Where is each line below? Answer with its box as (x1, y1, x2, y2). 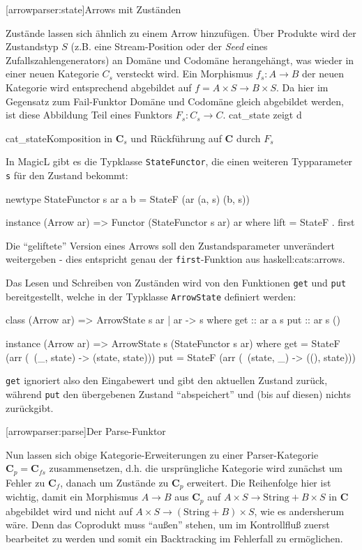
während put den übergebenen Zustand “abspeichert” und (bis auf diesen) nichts (6, 386, 351, 401)
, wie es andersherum (254, 503, 345, 518)
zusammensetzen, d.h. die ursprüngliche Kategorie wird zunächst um (49, 461, 342, 475)
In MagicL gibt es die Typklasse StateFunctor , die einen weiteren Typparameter (6, 154, 353, 169)
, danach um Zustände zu (60, 475, 169, 489)
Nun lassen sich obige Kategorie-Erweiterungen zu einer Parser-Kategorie (6, 447, 319, 461)
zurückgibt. (6, 400, 54, 415)
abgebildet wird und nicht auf (6, 503, 133, 518)
